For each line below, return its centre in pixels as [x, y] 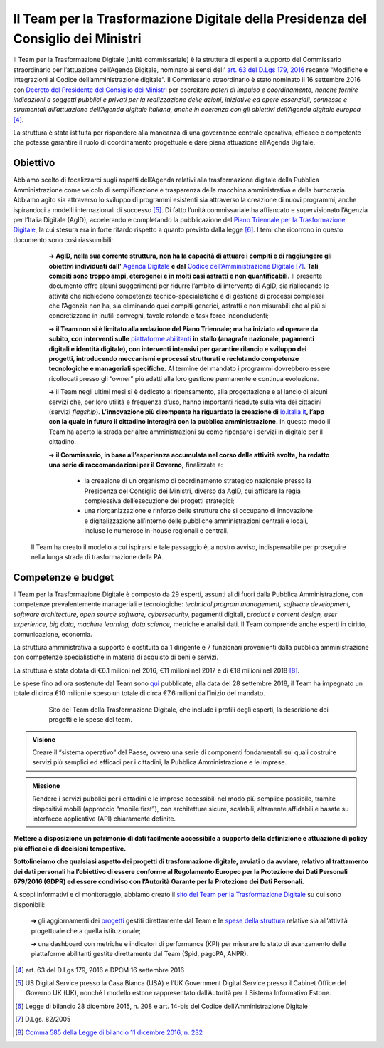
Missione [46, 785]
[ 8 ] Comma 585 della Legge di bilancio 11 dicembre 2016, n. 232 [109, 1032]
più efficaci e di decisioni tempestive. [70, 849]
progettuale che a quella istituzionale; [86, 930]
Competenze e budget [63, 577]
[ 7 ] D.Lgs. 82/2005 [43, 1020]
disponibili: [29, 904]
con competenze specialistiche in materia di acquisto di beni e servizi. [116, 657]
